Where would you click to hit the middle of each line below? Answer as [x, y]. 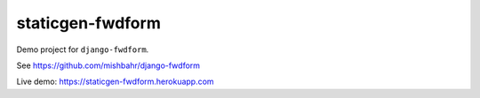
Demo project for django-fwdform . [83, 49]
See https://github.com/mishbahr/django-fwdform [108, 65]
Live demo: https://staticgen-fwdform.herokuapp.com [115, 82]
